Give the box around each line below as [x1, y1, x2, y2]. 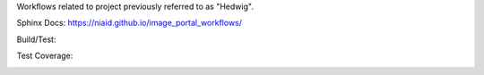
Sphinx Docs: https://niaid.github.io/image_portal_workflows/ [16, 18, 242, 29]
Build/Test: [16, 34, 56, 45]
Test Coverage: [16, 50, 73, 62]
